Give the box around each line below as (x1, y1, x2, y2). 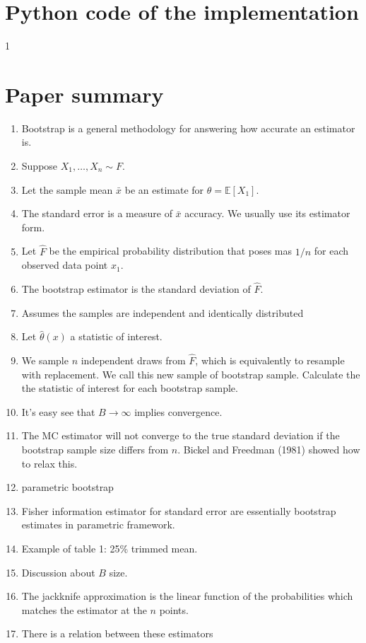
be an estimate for (124, 182, 204, 197)
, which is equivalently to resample (195, 353, 345, 368)
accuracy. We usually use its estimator (184, 206, 350, 221)
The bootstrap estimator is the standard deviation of (21, 282, 251, 296)
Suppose (21, 158, 58, 173)
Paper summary (5, 79, 164, 108)
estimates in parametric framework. (21, 517, 175, 532)
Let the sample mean (21, 182, 113, 197)
